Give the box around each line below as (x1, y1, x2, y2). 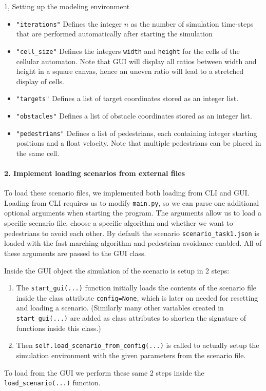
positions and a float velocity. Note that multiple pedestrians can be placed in (16, 138, 261, 148)
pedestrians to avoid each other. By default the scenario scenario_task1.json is (4, 227, 259, 238)
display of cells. (16, 75, 64, 86)
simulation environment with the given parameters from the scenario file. (16, 349, 246, 360)
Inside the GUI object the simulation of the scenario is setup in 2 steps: (4, 265, 230, 276)
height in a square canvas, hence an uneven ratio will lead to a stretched (16, 66, 244, 76)
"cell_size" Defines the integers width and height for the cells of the (16, 45, 240, 56)
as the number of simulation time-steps (130, 18, 254, 29)
